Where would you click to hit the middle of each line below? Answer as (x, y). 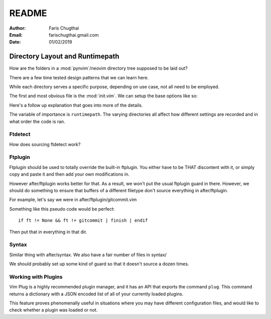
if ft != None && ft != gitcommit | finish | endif (83, 220)
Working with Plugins (36, 277)
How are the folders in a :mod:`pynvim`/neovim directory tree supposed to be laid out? (98, 68)
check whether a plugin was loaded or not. (53, 310)
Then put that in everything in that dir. (48, 232)
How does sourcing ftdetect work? (45, 144)
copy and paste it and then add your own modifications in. (70, 174)
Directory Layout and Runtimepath (64, 56)
